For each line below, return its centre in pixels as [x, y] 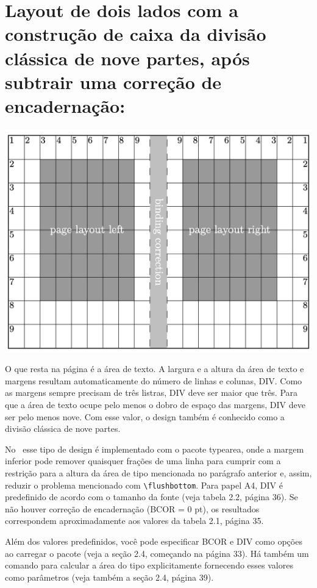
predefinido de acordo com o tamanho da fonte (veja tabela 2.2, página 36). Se [151, 497]
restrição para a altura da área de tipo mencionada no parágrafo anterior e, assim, [158, 472]
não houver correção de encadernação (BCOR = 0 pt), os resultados [132, 508]
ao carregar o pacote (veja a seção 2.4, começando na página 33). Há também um [157, 553]
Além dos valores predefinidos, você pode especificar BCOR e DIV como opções [154, 541]
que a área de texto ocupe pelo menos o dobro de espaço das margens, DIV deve [155, 404]
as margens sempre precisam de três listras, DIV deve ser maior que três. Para [151, 393]
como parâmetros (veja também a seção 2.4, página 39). [109, 577]
